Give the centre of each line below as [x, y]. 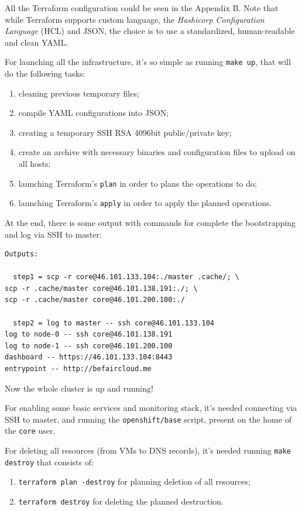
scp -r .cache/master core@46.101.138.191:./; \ [101, 288]
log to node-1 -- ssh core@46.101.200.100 [89, 346]
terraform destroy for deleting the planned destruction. [121, 501]
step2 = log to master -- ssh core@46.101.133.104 [114, 323]
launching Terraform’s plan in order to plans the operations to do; [138, 183]
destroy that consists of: [49, 462]
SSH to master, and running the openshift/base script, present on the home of [148, 419]
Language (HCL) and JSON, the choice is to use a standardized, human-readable [150, 31]
